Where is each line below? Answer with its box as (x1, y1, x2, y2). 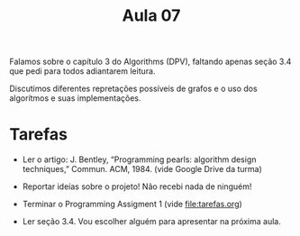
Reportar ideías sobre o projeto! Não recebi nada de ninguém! (22, 181, 252, 192)
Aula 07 (122, 5, 181, 26)
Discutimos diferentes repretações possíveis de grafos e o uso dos (9, 83, 259, 95)
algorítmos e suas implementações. (9, 93, 141, 104)
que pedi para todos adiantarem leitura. (9, 66, 156, 77)
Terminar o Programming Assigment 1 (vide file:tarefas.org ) (22, 199, 243, 210)
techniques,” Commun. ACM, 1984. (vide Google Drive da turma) (22, 164, 263, 175)
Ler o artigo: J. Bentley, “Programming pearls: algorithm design (22, 154, 257, 165)
